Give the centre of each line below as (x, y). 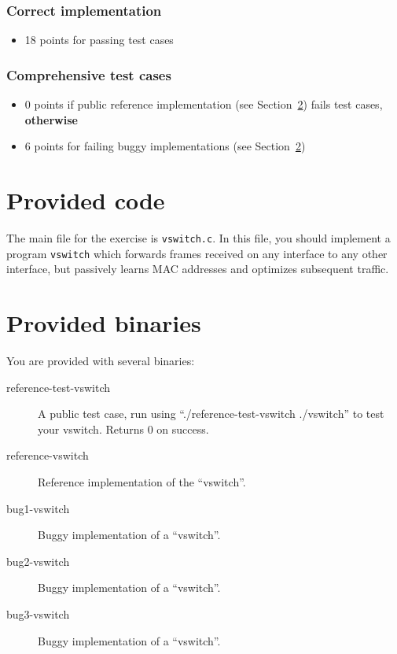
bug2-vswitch (38, 561)
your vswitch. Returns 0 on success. (123, 429)
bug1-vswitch (38, 508)
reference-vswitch (48, 455)
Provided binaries (104, 323)
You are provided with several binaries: (101, 360)
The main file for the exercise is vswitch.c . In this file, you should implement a (198, 237)
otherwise (51, 119)
